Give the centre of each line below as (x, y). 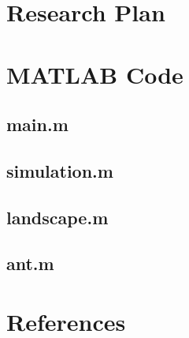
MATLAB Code (95, 74)
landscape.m (57, 217)
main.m (37, 124)
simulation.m (60, 170)
